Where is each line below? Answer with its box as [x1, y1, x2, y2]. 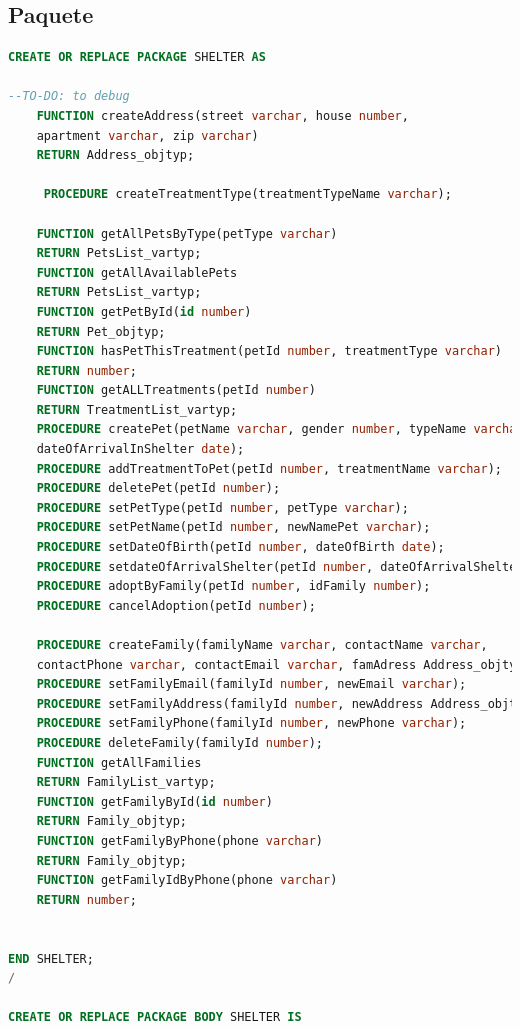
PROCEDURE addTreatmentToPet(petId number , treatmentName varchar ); [36, 461, 503, 476]
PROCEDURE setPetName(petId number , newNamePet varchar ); [36, 520, 431, 535]
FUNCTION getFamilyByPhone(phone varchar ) [36, 833, 324, 848]
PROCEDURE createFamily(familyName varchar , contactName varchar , [36, 638, 488, 653]
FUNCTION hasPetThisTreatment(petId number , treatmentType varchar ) [36, 344, 503, 359]
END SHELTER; [8, 951, 94, 966]
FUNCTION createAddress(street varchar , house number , [36, 108, 409, 123]
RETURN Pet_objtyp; [36, 324, 166, 339]
